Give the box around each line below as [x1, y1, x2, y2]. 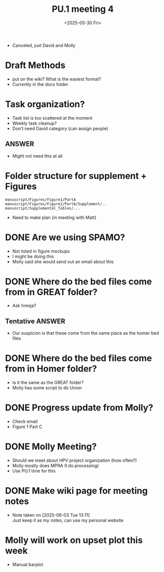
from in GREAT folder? [5, 286, 98, 298]
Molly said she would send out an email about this [12, 259, 114, 264]
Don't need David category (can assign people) [12, 125, 108, 132]
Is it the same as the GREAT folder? [12, 380, 84, 386]
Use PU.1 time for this [12, 468, 56, 474]
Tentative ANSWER [5, 317, 66, 325]
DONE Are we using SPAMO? [5, 231, 126, 243]
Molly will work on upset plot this [5, 535, 143, 546]
